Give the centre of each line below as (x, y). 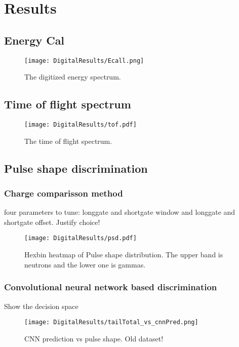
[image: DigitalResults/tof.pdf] (81, 125)
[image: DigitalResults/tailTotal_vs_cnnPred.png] (111, 322)
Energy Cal (34, 40)
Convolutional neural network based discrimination (111, 287)
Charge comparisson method (64, 193)
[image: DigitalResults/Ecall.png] (84, 61)
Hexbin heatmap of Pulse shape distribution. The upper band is (124, 255)
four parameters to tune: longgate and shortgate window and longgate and (120, 212)
